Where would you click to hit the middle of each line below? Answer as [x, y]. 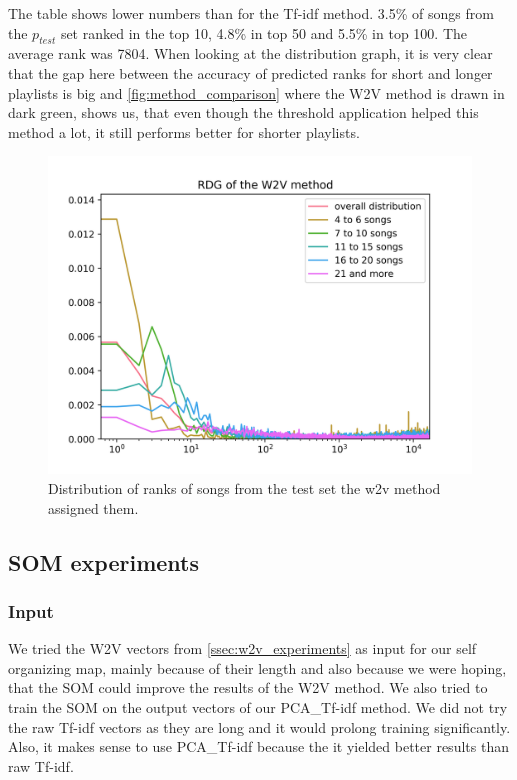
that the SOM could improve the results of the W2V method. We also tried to [248, 687]
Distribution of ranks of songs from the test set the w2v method [244, 487]
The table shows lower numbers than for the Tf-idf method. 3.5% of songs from [251, 13]
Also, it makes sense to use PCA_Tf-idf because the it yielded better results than [258, 746]
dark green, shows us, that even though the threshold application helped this [243, 112]
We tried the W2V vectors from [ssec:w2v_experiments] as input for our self [242, 648]
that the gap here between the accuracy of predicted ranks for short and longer [250, 72]
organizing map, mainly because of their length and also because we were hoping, [257, 667]
